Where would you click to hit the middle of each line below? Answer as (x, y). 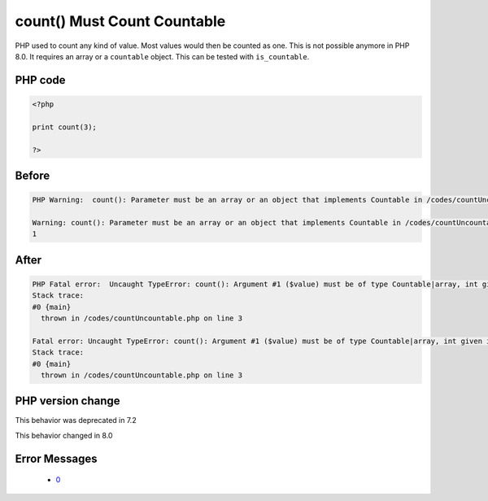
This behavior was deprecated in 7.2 (76, 420)
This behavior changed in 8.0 (64, 435)
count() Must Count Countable (120, 21)
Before (33, 175)
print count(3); (65, 127)
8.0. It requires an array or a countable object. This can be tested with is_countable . (162, 56)
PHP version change (68, 401)
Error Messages (56, 458)
